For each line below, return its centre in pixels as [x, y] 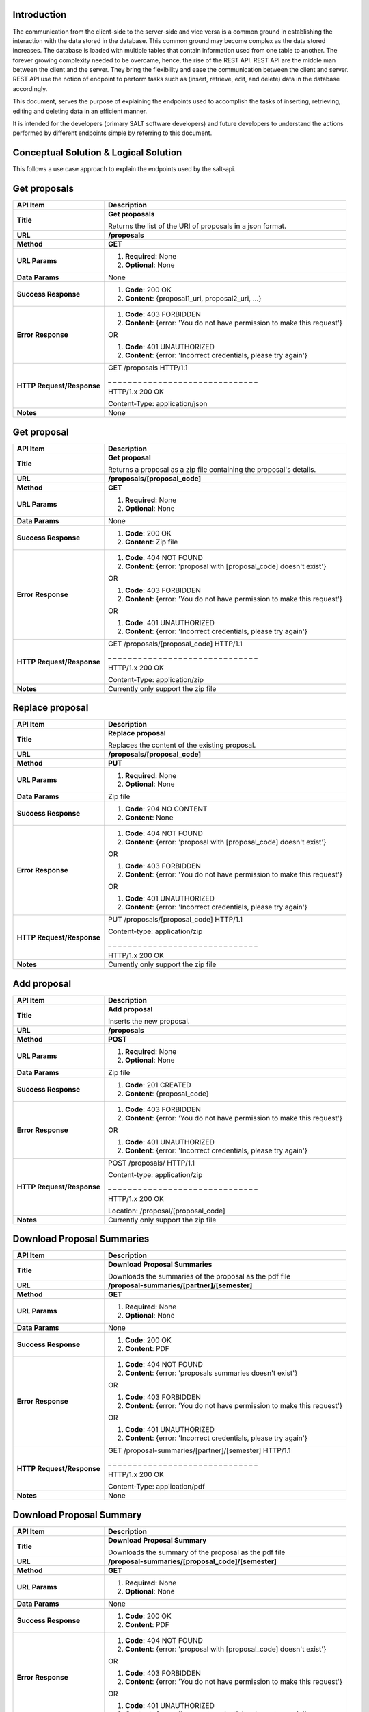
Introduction [40, 15]
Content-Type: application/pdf [156, 1487]
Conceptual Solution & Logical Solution [97, 153]
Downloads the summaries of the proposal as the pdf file [200, 1276]
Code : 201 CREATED [158, 1085]
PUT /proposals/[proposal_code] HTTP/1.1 [175, 920]
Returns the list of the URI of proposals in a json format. [197, 226]
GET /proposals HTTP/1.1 [148, 368]
